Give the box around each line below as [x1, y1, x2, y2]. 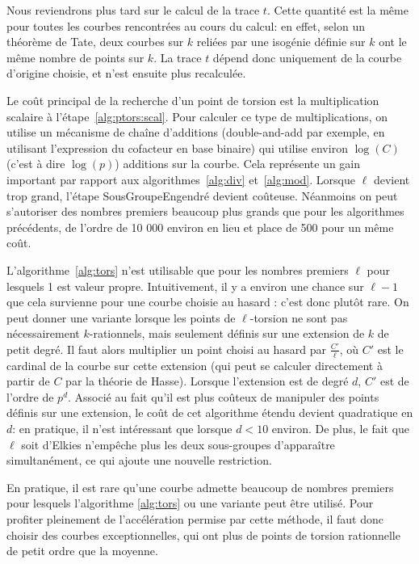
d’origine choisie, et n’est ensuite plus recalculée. [6, 65, 246, 82]
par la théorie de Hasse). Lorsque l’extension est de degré [65, 372, 349, 389]
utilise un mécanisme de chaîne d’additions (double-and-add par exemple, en [6, 124, 385, 141]
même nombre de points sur [6, 48, 145, 65]
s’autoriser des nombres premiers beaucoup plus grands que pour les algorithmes [6, 203, 404, 220]
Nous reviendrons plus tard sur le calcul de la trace [6, 2, 260, 18]
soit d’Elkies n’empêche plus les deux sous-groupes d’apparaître [21, 436, 335, 452]
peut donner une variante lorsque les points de [6, 309, 236, 326]
